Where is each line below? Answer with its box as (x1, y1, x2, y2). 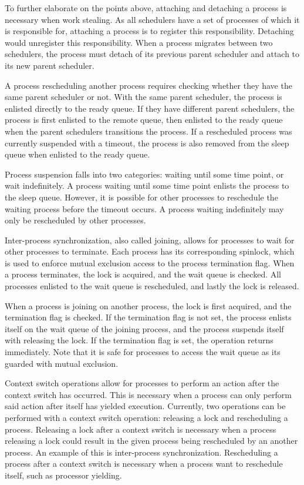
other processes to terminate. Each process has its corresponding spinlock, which (5, 245, 295, 257)
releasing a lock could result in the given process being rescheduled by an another (5, 434, 298, 447)
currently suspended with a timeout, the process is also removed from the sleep (5, 136, 289, 149)
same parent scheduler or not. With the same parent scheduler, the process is (5, 91, 282, 103)
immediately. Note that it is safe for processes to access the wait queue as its (5, 346, 281, 358)
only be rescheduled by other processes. (5, 214, 146, 226)
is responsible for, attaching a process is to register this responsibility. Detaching (5, 25, 294, 37)
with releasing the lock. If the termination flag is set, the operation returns (5, 334, 273, 346)
